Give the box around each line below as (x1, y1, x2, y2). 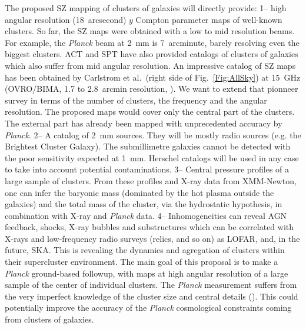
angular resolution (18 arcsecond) (5, 13, 127, 25)
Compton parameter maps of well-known (135, 13, 282, 25)
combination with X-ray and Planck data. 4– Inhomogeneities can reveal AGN (5, 209, 287, 221)
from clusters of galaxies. (5, 313, 94, 325)
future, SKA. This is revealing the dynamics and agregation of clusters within (5, 244, 285, 256)
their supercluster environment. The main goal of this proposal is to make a (5, 255, 278, 268)
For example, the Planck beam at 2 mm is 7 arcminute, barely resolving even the (5, 36, 300, 48)
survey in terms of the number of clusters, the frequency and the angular (5, 94, 267, 106)
